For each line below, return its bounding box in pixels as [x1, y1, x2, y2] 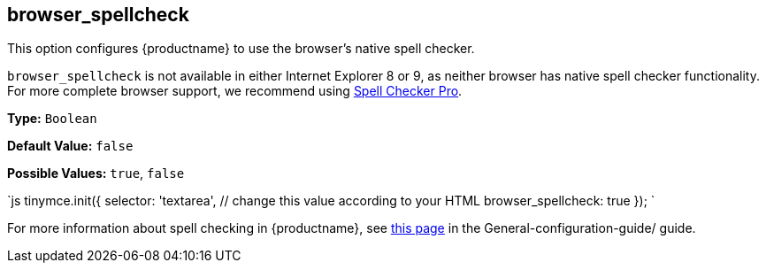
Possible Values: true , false [7, 166, 185, 181]
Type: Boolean [7, 111, 97, 127]
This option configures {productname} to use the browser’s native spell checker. [7, 41, 475, 57]
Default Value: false [7, 138, 134, 154]
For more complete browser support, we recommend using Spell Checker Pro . [7, 83, 463, 99]
